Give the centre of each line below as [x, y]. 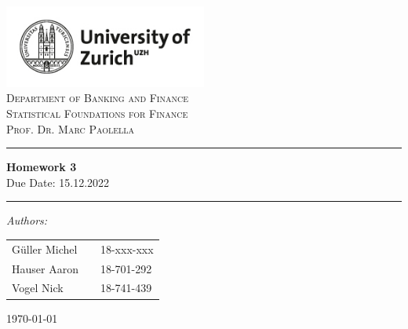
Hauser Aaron [45, 268]
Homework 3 [42, 167]
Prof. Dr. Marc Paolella [70, 128]
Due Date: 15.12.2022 [58, 182]
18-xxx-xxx [127, 249]
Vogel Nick [38, 288]
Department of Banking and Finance [97, 98]
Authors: [27, 220]
